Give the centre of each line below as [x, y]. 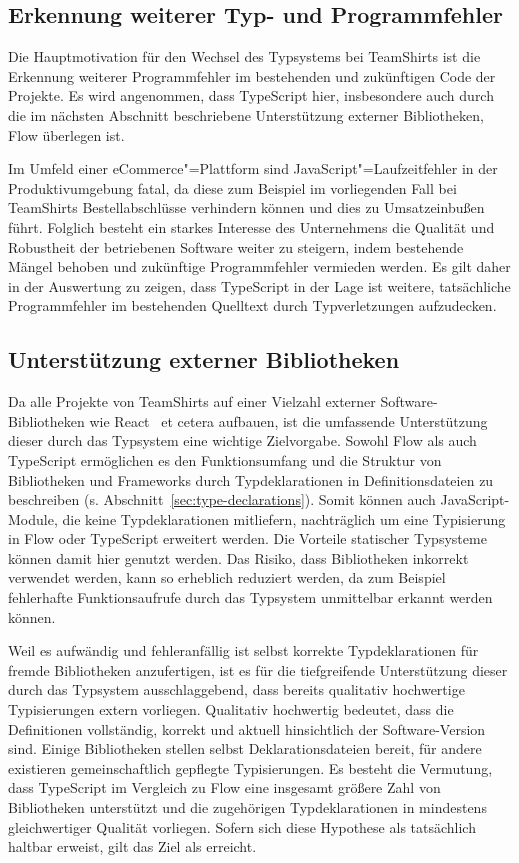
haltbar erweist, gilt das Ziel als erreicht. [132, 846]
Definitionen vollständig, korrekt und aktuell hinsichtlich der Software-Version [247, 728]
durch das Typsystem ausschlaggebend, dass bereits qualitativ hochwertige [236, 689]
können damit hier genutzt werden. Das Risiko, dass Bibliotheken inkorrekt [238, 557]
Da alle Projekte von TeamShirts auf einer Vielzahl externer [192, 401]
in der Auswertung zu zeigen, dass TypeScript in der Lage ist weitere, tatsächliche [259, 285]
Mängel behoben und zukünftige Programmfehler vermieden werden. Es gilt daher [259, 266]
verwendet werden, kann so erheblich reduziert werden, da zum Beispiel [227, 577]
